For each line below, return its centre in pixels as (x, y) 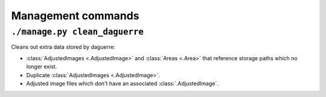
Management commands (75, 16)
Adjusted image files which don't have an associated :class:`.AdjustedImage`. (122, 83)
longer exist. (42, 67)
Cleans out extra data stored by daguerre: (63, 47)
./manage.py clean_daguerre (78, 32)
